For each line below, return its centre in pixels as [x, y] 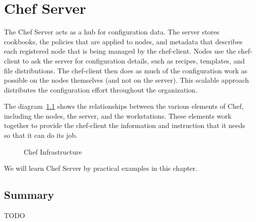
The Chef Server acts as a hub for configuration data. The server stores [112, 32]
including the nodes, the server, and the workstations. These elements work [118, 115]
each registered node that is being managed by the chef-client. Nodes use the [120, 51]
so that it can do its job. [41, 135]
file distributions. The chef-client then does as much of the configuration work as [126, 70]
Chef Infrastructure [53, 151]
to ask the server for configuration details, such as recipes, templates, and [133, 60]
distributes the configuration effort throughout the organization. [101, 89]
